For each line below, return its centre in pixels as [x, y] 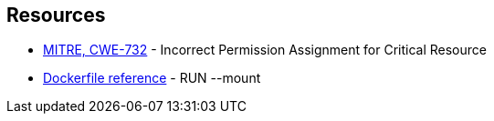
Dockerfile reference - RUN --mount [152, 78]
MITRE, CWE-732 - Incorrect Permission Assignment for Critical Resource [265, 50]
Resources [56, 15]
